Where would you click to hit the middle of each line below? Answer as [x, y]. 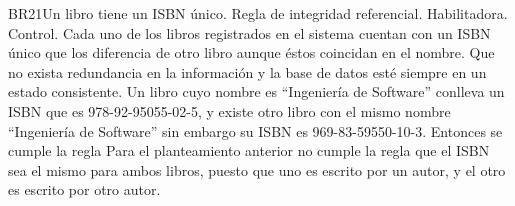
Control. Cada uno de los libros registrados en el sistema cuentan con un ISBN [249, 32]
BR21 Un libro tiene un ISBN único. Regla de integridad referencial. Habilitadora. [258, 13]
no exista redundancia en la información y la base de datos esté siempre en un [247, 71]
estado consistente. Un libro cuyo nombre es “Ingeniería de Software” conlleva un [256, 91]
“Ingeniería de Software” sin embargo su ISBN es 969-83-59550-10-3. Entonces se [255, 130]
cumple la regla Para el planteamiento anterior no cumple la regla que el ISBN [249, 150]
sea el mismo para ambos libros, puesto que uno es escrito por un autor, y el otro [257, 169]
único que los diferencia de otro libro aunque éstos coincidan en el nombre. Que [251, 52]
